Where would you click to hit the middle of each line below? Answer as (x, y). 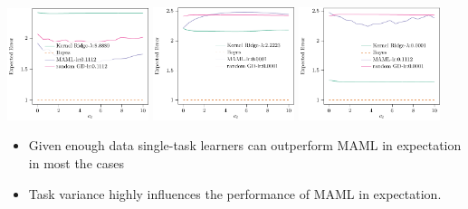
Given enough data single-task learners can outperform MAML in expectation (245, 145)
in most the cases (76, 163)
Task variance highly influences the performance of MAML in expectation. (235, 193)
